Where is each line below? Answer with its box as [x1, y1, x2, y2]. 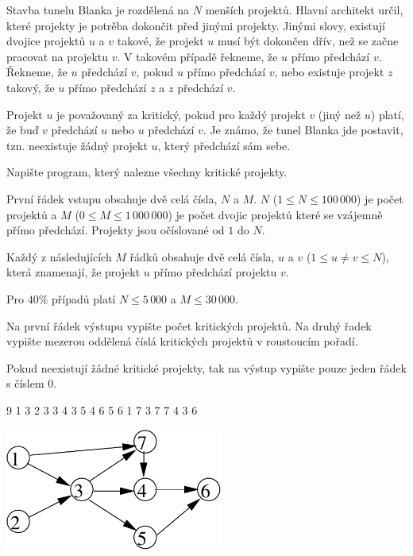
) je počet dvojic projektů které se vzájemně [168, 206, 383, 222]
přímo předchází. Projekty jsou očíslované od [6, 222, 225, 238]
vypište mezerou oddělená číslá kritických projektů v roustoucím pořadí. [6, 333, 358, 349]
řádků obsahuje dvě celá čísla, [129, 248, 275, 264]
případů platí [52, 290, 116, 307]
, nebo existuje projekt [274, 64, 384, 80]
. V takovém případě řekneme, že [117, 48, 278, 64]
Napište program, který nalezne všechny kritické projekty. [6, 164, 288, 180]
